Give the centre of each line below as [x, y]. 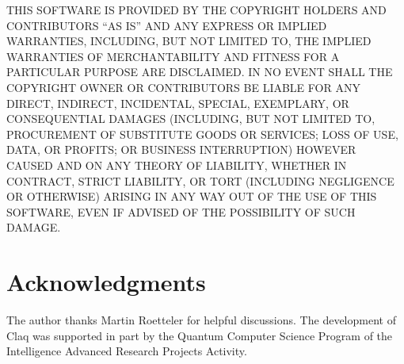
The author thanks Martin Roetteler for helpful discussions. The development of [201, 320]
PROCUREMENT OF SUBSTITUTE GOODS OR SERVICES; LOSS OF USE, [202, 134]
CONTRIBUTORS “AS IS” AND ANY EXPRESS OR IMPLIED [167, 25]
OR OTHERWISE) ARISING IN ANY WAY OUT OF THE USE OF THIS [192, 196]
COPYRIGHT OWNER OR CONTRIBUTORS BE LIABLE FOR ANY [183, 87]
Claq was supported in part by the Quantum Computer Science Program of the [200, 335]
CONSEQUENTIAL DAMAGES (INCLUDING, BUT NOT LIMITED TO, [191, 119]
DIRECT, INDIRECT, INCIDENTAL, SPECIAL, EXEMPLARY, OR [178, 103]
